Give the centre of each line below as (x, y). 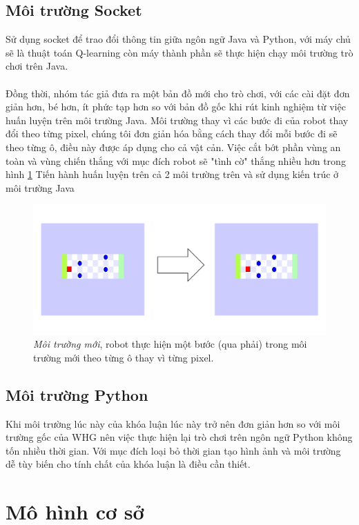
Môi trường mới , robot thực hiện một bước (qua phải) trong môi (170, 344)
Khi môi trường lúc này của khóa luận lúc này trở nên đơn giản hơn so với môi (173, 423)
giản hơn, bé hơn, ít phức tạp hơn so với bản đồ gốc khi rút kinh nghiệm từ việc (176, 107)
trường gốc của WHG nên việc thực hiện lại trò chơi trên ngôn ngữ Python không (179, 437)
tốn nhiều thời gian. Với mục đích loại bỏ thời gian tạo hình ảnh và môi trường (173, 450)
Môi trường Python (77, 394)
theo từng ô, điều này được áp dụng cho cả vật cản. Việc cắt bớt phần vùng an (173, 147)
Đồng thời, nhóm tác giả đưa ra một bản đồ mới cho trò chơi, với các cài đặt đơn (178, 93)
